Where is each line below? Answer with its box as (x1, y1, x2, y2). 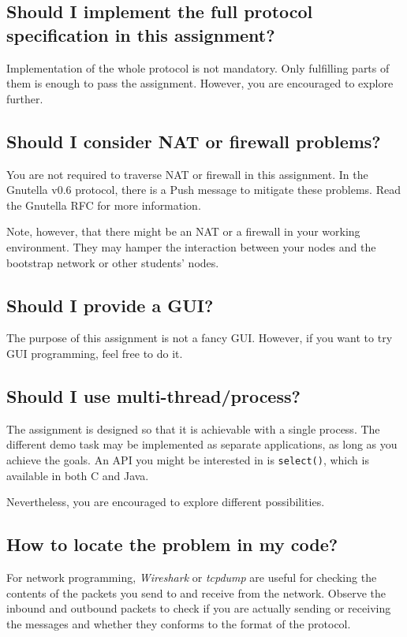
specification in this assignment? (6, 22, 275, 47)
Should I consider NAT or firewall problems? (6, 129, 381, 153)
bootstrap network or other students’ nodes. (6, 254, 219, 270)
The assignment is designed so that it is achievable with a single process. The (6, 420, 380, 437)
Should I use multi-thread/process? (6, 383, 301, 408)
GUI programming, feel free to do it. (6, 345, 183, 361)
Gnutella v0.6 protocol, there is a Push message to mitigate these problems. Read (6, 181, 401, 198)
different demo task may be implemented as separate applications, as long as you (6, 436, 398, 453)
